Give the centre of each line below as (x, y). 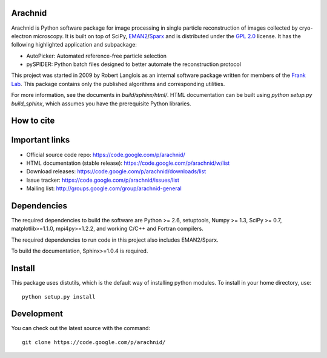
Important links (41, 140)
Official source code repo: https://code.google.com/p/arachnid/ (106, 154)
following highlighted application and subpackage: (74, 45)
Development (37, 314)
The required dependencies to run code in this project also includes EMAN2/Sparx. (115, 240)
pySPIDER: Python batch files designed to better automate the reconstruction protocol (134, 64)
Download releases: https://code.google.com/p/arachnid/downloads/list (116, 171)
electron (21, 36)
